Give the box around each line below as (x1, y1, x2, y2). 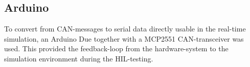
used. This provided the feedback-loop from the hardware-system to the (4, 43, 229, 54)
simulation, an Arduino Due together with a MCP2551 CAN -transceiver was (4, 33, 244, 44)
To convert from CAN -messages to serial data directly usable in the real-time (4, 23, 246, 34)
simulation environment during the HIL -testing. (4, 53, 153, 63)
